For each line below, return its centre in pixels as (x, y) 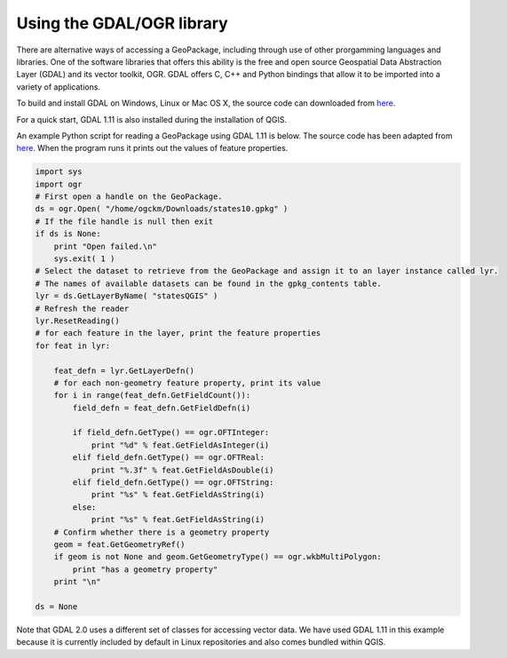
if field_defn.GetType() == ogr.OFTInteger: (171, 432)
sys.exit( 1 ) (84, 259)
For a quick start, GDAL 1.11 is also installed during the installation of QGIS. (152, 119)
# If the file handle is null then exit (124, 221)
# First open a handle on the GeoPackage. (129, 197)
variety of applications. (59, 87)
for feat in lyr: (73, 345)
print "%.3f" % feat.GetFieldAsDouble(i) (182, 470)
